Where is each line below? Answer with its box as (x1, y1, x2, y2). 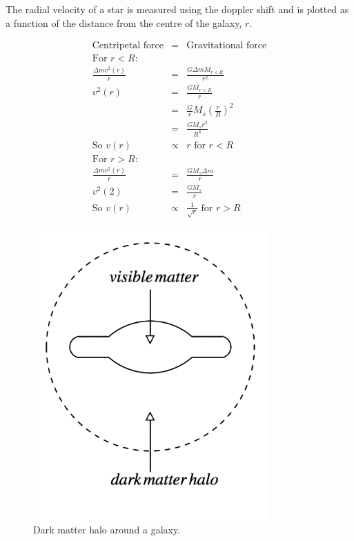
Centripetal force (92, 41, 164, 51)
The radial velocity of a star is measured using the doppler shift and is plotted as (6, 2, 349, 16)
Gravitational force (186, 41, 267, 51)
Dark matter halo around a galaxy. (33, 522, 181, 537)
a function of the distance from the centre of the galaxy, (6, 15, 242, 30)
